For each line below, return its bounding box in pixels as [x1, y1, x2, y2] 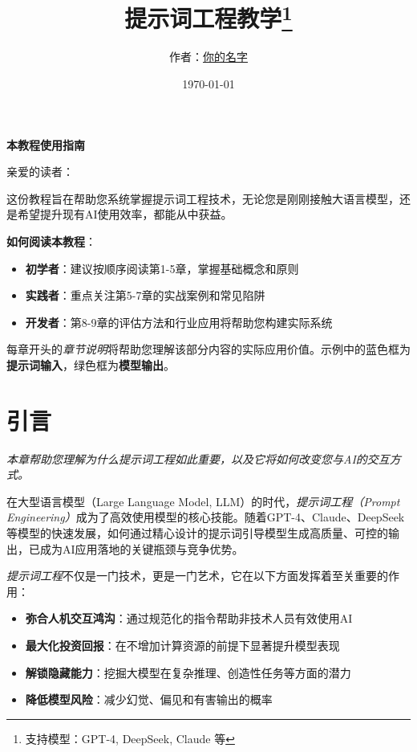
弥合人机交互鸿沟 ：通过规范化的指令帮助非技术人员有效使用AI [25, 610, 353, 627]
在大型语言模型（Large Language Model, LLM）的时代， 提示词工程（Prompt [6, 492, 400, 509]
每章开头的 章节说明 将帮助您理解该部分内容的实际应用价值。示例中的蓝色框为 [6, 341, 411, 358]
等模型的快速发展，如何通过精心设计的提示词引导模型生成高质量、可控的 [6, 525, 388, 542]
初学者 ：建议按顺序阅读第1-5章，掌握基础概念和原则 [25, 260, 299, 276]
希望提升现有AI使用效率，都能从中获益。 [17, 206, 233, 223]
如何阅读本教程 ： [6, 233, 96, 250]
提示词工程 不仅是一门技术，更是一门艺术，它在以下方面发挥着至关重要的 [6, 567, 388, 584]
